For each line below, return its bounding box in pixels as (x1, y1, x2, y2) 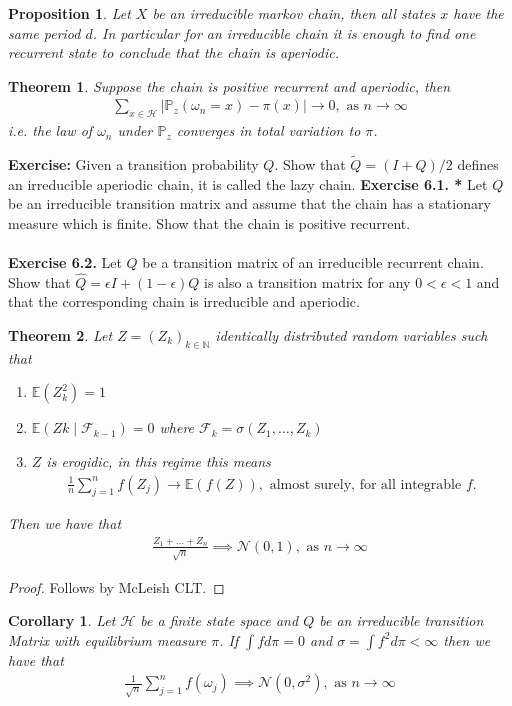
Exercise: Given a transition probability (8, 154, 259, 175)
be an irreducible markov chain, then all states (152, 3, 436, 23)
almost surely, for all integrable (269, 477, 462, 492)
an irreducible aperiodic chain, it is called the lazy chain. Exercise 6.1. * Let (8, 173, 488, 194)
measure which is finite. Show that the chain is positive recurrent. (8, 212, 411, 233)
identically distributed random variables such (215, 324, 488, 345)
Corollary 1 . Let (8, 610, 116, 631)
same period (8, 22, 81, 43)
